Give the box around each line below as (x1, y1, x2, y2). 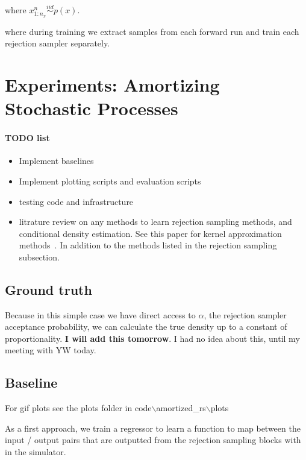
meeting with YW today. (5, 344, 96, 356)
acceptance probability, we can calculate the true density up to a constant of (5, 320, 287, 333)
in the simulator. (5, 446, 66, 458)
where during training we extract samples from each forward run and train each (5, 25, 299, 37)
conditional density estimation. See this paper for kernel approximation (19, 227, 282, 239)
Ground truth (5, 280, 92, 298)
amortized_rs (156, 402, 206, 414)
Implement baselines (19, 154, 94, 167)
